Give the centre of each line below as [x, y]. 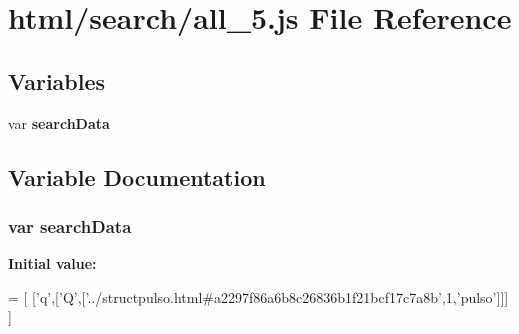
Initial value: [52, 263]
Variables [57, 80]
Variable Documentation [137, 176]
